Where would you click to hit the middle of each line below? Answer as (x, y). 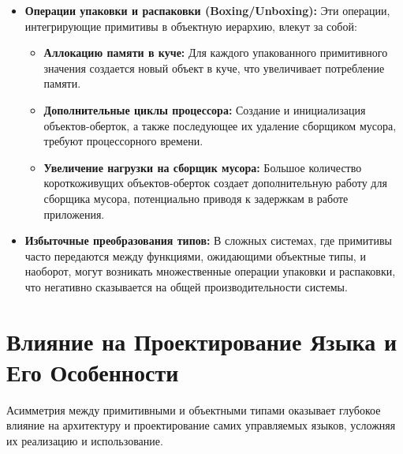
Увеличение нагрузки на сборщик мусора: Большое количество (203, 167)
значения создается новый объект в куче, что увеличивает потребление (214, 68)
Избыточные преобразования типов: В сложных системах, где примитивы (208, 240)
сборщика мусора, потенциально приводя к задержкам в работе (196, 198)
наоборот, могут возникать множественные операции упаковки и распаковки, (210, 271)
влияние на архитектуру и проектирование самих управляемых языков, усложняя (201, 425)
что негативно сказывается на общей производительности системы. (186, 286)
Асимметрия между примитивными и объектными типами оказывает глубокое (194, 409)
